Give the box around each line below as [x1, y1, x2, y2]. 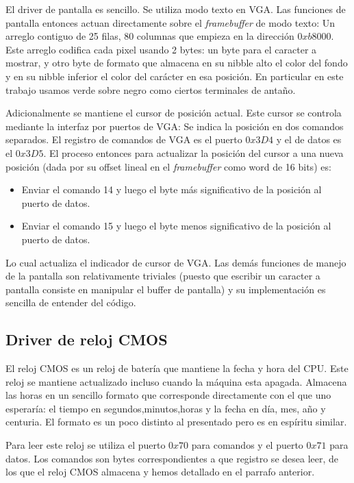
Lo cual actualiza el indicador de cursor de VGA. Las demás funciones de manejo [5, 255, 346, 269]
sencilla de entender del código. [5, 295, 136, 310]
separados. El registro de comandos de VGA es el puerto [5, 132, 242, 147]
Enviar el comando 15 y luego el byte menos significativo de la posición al [21, 219, 331, 233]
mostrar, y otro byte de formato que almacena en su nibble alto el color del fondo [5, 55, 348, 70]
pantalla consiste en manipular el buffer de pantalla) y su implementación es [5, 282, 326, 296]
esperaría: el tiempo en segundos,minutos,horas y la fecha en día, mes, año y [5, 401, 326, 415]
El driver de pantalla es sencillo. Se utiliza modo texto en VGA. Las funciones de [5, 2, 346, 16]
